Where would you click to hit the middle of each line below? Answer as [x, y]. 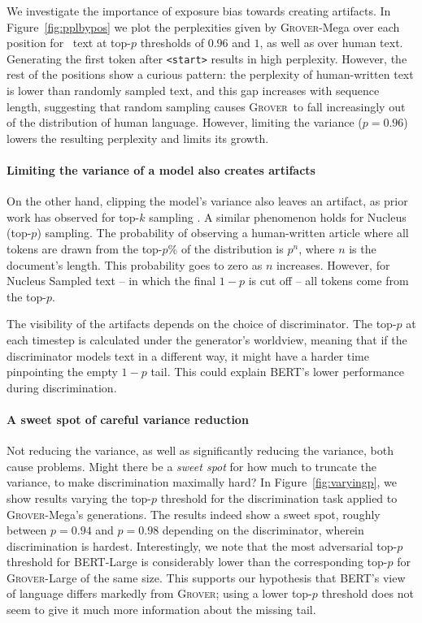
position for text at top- [69, 43]
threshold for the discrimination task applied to [279, 498]
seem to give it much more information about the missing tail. [161, 610]
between [27, 530]
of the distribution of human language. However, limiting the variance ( [185, 122]
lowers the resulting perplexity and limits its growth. [138, 138]
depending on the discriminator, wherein [263, 530]
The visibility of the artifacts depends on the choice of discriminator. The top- [202, 324]
